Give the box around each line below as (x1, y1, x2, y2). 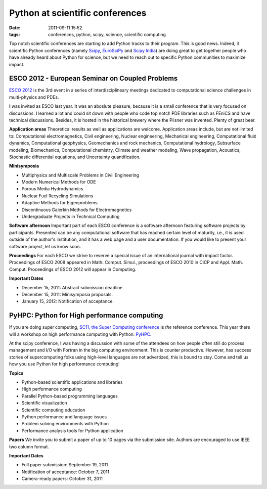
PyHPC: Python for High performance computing (9, 311, 163, 320)
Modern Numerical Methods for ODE (21, 179, 96, 185)
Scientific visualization (21, 400, 68, 406)
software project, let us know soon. (9, 243, 81, 249)
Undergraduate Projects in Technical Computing (21, 214, 120, 220)
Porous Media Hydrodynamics (21, 186, 84, 192)
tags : (9, 31, 20, 37)
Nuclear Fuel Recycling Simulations (21, 193, 93, 199)
